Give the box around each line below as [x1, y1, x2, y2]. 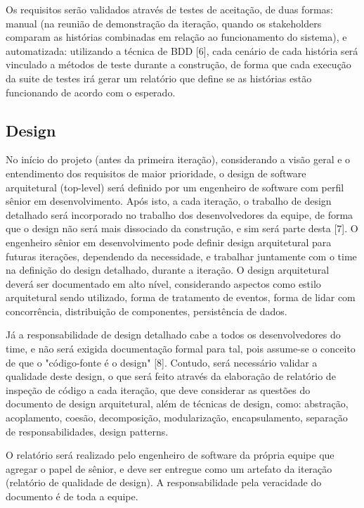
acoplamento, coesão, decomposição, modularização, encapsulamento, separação [6, 410, 348, 425]
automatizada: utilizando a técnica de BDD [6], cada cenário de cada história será [6, 43, 358, 58]
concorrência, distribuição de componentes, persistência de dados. [6, 303, 287, 318]
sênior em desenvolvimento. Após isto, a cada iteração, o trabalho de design [6, 193, 332, 208]
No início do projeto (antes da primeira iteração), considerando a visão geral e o [6, 152, 351, 167]
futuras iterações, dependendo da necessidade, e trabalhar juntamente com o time [6, 248, 357, 263]
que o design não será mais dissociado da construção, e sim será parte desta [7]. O [6, 221, 358, 236]
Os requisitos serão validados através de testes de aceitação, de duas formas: [6, 2, 333, 16]
